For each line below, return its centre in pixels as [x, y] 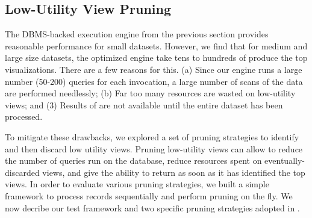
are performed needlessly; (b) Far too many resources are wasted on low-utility [150, 93]
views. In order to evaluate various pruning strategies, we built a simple [137, 184]
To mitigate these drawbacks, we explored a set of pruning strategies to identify [152, 136]
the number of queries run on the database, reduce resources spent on [133, 160]
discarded [22, 172]
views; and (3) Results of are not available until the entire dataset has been [144, 104]
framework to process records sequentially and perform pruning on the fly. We [149, 195]
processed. [24, 117]
